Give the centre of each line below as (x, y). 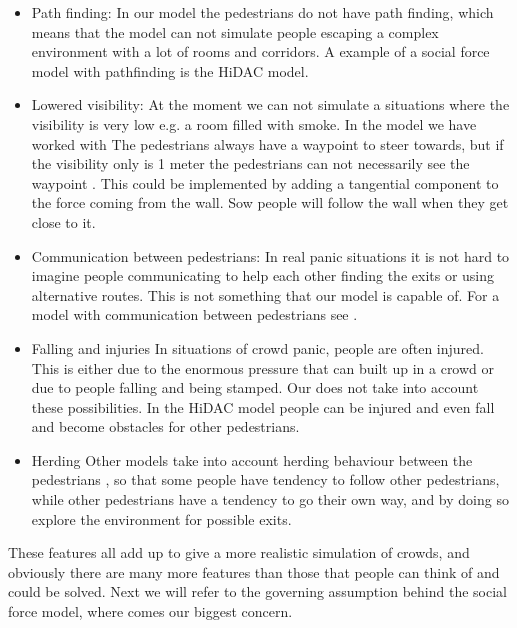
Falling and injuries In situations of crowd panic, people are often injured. (257, 347)
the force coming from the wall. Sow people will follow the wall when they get (270, 202)
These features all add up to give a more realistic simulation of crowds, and (239, 552)
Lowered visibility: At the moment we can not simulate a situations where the (270, 104)
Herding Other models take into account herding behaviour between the (252, 459)
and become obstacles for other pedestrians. (165, 426)
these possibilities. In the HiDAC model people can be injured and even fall (263, 406)
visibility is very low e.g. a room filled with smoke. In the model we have (254, 123)
